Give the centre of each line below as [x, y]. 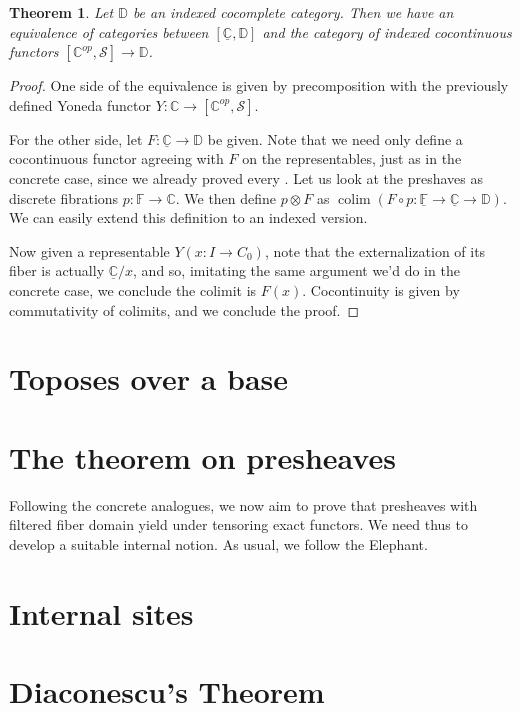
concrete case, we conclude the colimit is [133, 289]
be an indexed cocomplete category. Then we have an [293, 12]
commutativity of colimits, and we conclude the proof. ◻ [184, 309]
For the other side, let [76, 138]
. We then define [226, 197]
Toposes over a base [149, 378]
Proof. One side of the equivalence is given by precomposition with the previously [259, 85]
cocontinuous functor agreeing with [116, 158]
